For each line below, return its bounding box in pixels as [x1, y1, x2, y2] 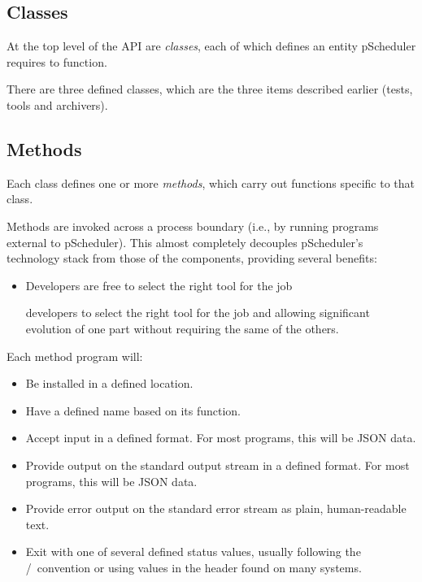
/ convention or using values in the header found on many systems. [25, 558, 362, 575]
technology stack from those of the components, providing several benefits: [7, 250, 377, 267]
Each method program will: [7, 347, 143, 364]
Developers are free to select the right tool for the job [25, 276, 293, 293]
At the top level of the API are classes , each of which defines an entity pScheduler [7, 37, 416, 54]
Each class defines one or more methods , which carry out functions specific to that [7, 174, 415, 191]
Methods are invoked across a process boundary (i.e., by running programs [7, 217, 379, 234]
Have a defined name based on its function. [25, 402, 241, 419]
